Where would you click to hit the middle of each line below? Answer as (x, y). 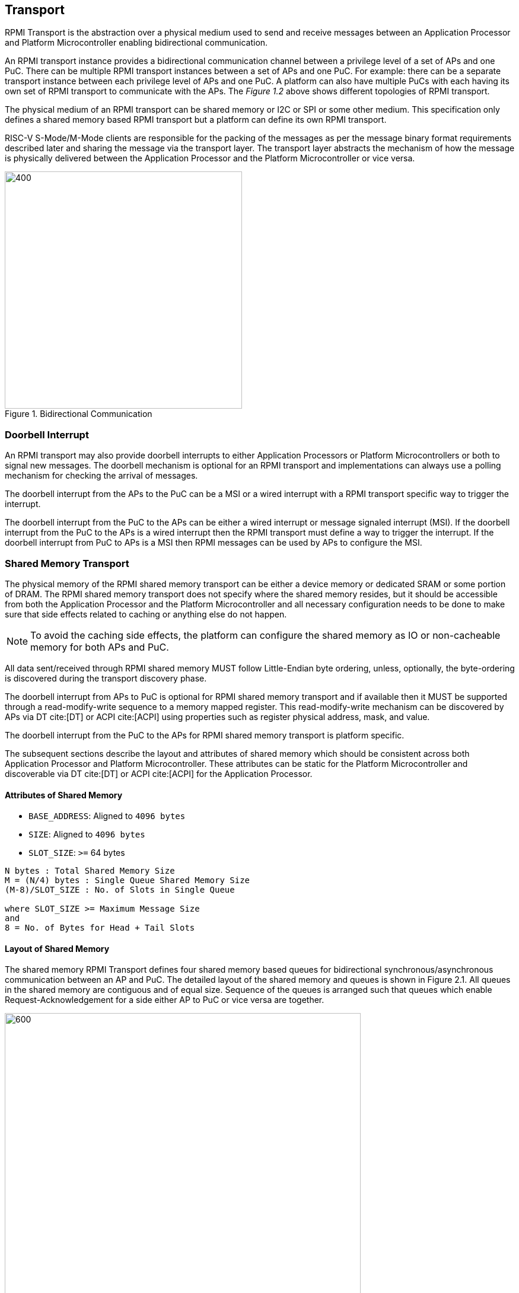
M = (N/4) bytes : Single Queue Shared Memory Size (128, 880)
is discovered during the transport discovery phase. (106, 678)
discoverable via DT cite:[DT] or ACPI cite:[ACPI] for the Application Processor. (159, 773)
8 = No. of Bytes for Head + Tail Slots (100, 928)
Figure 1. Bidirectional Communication (79, 414)
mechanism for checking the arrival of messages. (101, 476)
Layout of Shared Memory (57, 948)
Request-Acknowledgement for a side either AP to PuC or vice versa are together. (165, 1000)
